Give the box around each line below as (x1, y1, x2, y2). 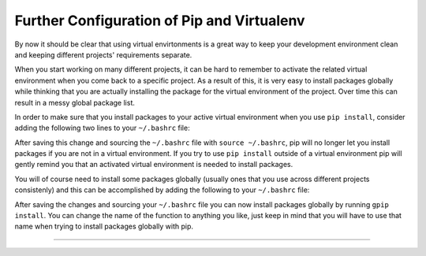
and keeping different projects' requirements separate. (14, 50, 192, 59)
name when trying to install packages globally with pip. (14, 221, 193, 232)
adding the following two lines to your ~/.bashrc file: (14, 123, 190, 133)
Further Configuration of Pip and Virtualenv (14, 12, 305, 29)
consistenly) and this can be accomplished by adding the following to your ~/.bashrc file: (14, 185, 310, 195)
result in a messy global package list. (14, 98, 136, 107)
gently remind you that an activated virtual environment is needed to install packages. (14, 160, 293, 169)
